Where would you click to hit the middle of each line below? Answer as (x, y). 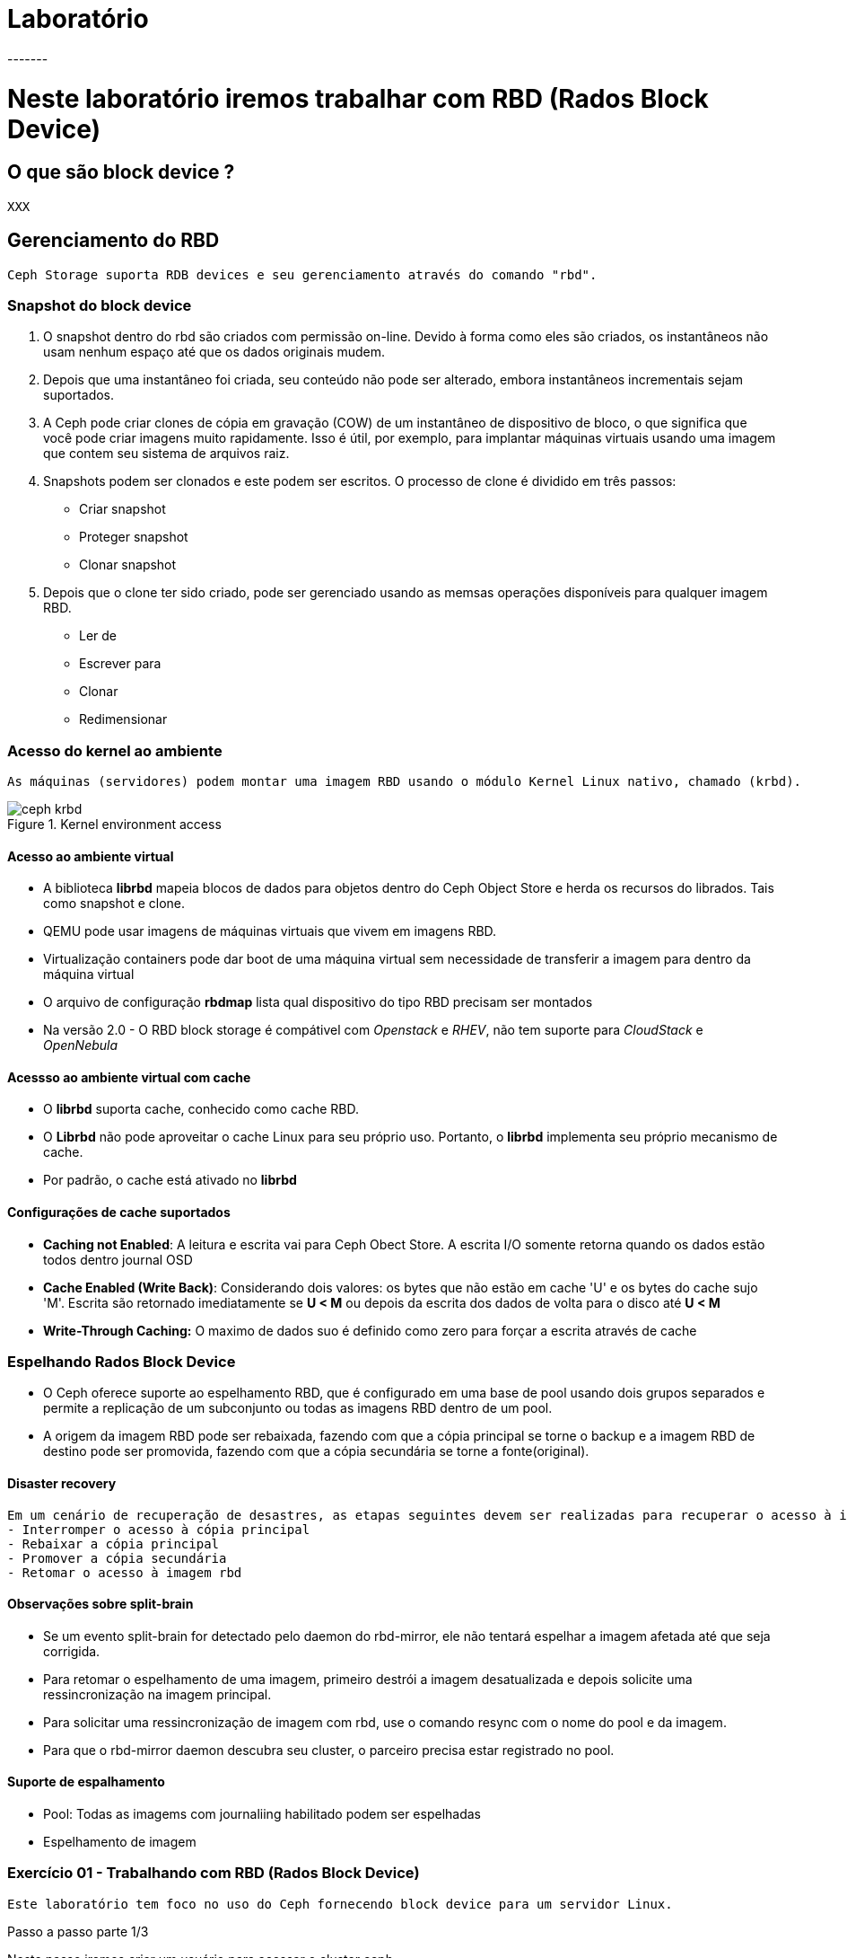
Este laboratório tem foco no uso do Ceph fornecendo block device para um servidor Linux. (340, 1904)
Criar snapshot (122, 509)
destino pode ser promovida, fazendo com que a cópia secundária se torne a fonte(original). (316, 1451)
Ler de (98, 636)
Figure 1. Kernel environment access (114, 825)
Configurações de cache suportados (119, 1213)
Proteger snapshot (134, 537)
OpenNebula (81, 1045)
